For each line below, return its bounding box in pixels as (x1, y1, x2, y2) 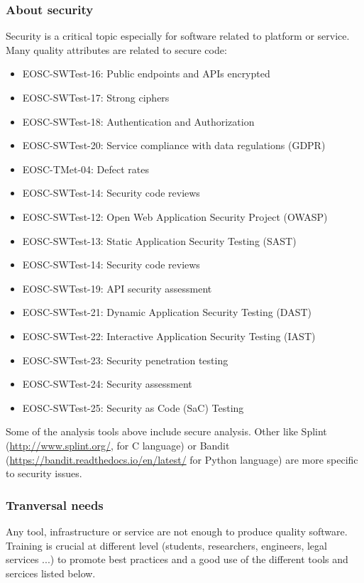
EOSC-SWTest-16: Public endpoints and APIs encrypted (22, 66, 270, 81)
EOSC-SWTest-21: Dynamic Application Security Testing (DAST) (22, 305, 311, 320)
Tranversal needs (6, 496, 104, 513)
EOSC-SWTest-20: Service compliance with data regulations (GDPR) (22, 138, 326, 153)
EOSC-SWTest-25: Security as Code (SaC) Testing (22, 400, 244, 415)
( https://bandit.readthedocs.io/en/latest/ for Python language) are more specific (6, 452, 358, 467)
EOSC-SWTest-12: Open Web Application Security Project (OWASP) (22, 209, 328, 224)
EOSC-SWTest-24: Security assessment (22, 376, 192, 391)
